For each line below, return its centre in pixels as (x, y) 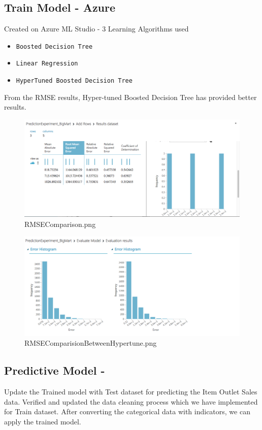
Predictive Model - (55, 370)
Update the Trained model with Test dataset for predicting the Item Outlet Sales (131, 391)
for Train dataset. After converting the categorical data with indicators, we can (127, 411)
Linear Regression (47, 64)
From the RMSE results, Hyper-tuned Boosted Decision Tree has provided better (130, 97)
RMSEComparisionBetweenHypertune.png (91, 343)
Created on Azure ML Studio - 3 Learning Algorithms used (96, 29)
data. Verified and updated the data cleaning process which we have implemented (131, 401)
